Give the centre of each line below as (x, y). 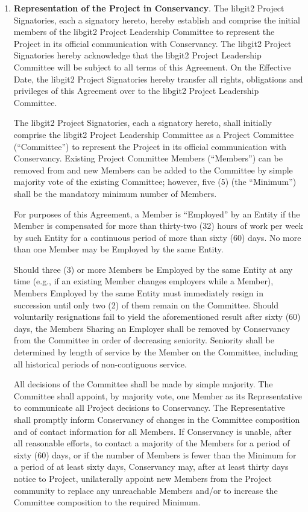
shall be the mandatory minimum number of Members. (115, 193)
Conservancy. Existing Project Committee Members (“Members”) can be (148, 158)
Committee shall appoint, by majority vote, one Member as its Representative (158, 395)
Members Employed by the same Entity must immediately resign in (138, 293)
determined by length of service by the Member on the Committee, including (156, 352)
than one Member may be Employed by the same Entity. (118, 249)
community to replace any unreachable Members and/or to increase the (146, 490)
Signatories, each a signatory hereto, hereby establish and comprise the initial (157, 20)
